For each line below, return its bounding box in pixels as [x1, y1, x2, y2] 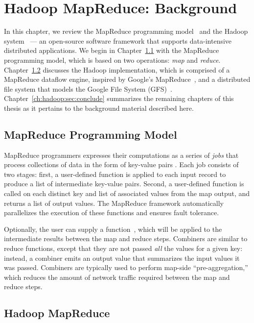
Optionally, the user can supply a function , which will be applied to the [4, 224, 222, 234]
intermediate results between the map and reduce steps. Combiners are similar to [4, 233, 248, 244]
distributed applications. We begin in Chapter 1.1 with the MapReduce [4, 45, 219, 55]
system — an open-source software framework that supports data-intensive [4, 35, 232, 46]
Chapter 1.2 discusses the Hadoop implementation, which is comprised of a [4, 64, 230, 75]
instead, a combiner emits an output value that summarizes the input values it [4, 252, 240, 263]
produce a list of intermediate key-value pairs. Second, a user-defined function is [4, 178, 244, 189]
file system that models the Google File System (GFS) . [4, 83, 172, 94]
